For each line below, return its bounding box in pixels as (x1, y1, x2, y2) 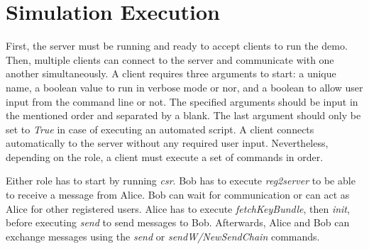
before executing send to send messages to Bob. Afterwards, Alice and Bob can (6, 215, 350, 230)
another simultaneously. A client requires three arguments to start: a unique (6, 66, 336, 81)
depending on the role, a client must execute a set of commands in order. (6, 149, 324, 164)
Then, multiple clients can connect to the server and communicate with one (6, 52, 334, 67)
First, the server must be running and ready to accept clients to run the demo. (6, 38, 348, 53)
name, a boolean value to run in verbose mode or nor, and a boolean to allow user (6, 79, 363, 94)
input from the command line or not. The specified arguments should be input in (6, 94, 358, 109)
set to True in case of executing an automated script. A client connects (6, 121, 314, 136)
